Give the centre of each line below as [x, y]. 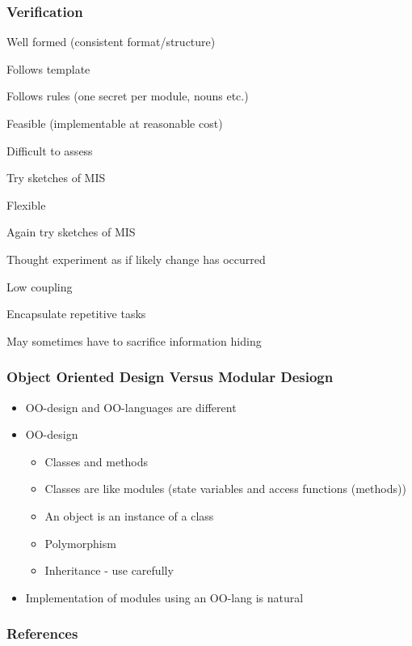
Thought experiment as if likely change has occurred [136, 259]
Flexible [26, 204]
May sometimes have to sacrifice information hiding [134, 340]
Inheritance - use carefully [109, 570]
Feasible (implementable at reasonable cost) [115, 123]
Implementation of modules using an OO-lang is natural [164, 597]
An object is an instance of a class [129, 515]
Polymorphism [80, 543]
